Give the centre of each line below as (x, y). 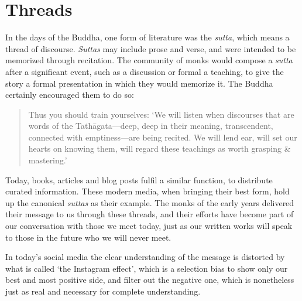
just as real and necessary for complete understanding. (103, 291)
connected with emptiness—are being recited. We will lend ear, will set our (163, 137)
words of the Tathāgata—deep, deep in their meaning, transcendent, (151, 126)
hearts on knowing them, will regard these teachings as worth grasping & (159, 148)
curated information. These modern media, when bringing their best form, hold (147, 191)
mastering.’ (48, 160)
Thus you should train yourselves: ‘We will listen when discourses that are (161, 114)
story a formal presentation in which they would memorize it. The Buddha (139, 83)
